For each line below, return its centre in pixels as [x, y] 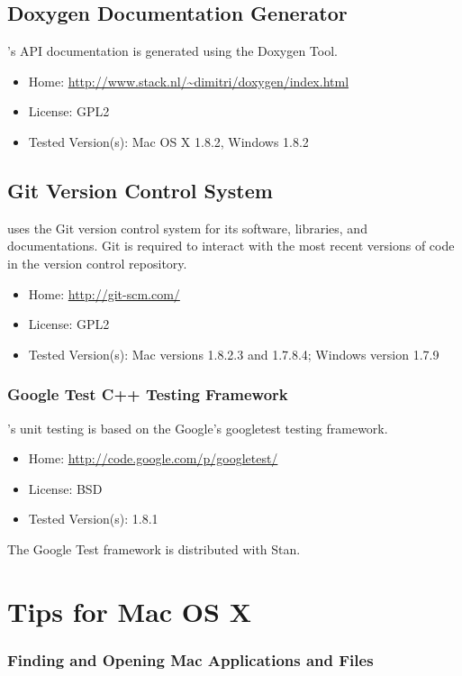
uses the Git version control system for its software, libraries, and [187, 228]
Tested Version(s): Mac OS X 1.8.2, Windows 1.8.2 [168, 141]
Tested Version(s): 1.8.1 [93, 519]
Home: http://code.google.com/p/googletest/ [153, 458]
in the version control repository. [97, 263]
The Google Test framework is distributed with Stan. [154, 548]
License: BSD [65, 488]
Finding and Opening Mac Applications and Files [190, 659]
